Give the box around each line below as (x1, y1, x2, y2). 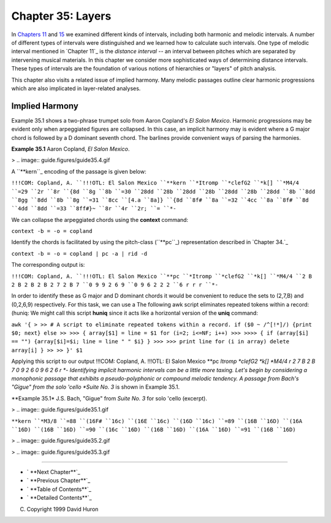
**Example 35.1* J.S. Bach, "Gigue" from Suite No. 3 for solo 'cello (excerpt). (11, 394, 208, 402)
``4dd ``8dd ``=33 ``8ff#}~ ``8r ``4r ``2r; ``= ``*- (11, 205, 177, 212)
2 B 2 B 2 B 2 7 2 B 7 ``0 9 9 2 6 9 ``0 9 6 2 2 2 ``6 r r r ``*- (11, 281, 219, 288)
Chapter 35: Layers (11, 9, 112, 23)
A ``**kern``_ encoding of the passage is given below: (11, 167, 146, 175)
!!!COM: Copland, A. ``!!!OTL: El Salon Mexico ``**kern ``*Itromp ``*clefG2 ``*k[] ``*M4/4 (11, 180, 300, 186)
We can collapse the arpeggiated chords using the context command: (11, 216, 189, 223)
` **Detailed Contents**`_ (26, 494, 92, 502)
